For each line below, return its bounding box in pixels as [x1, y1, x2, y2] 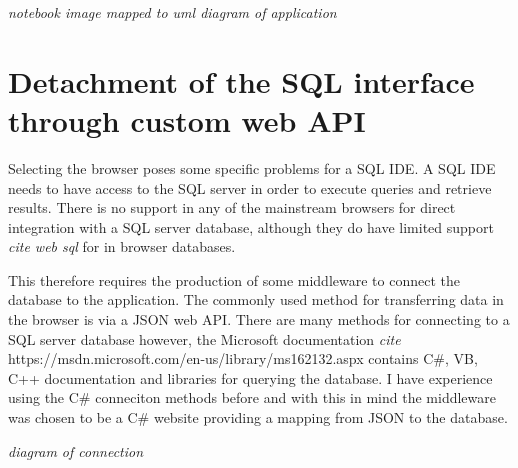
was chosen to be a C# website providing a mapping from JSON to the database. [8, 407, 508, 428]
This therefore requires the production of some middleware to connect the [8, 269, 460, 290]
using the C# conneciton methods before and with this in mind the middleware [8, 387, 496, 408]
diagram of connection [8, 440, 144, 461]
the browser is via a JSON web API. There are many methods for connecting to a [8, 309, 510, 330]
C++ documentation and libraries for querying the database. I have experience [8, 367, 493, 388]
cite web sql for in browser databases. [8, 236, 236, 257]
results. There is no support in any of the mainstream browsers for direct [8, 197, 456, 218]
